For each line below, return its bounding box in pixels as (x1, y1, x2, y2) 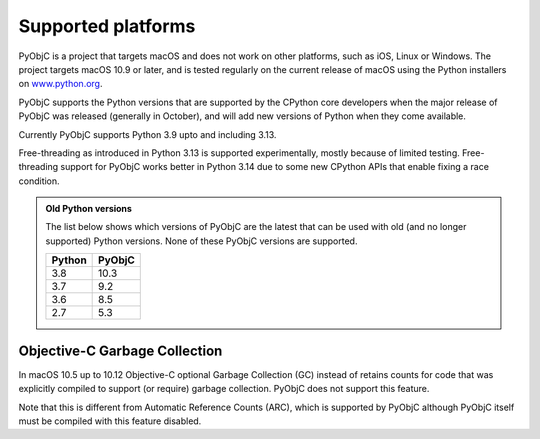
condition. (18, 175, 60, 187)
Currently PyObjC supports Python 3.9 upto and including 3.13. (18, 128, 277, 140)
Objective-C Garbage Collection (18, 342, 223, 359)
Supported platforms (18, 15, 196, 37)
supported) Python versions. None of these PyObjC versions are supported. (45, 235, 358, 247)
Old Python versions (45, 203, 132, 215)
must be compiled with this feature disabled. (18, 415, 202, 427)
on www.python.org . (18, 78, 103, 90)
